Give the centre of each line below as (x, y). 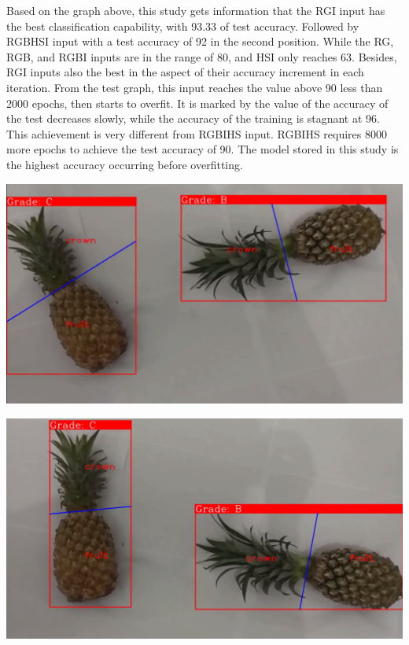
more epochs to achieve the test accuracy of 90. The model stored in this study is (203, 149)
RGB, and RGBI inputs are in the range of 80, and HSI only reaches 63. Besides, (202, 56)
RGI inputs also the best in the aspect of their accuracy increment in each (185, 72)
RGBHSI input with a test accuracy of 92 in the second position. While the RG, (200, 41)
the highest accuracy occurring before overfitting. (125, 164)
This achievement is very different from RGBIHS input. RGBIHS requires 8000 (197, 133)
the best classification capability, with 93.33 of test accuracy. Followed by (183, 26)
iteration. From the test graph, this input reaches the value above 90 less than (195, 87)
